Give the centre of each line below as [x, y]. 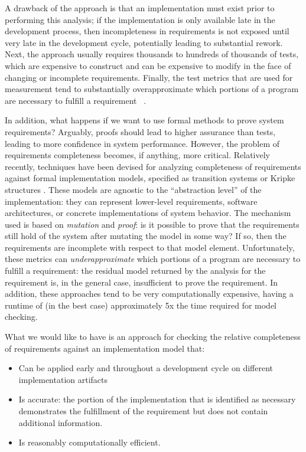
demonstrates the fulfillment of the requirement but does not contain [143, 411]
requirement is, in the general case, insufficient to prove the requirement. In [141, 282]
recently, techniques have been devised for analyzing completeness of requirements [153, 166]
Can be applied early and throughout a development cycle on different [146, 368]
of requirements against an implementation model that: [105, 348]
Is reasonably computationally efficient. [89, 442]
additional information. [61, 422]
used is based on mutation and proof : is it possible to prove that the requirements [152, 224]
